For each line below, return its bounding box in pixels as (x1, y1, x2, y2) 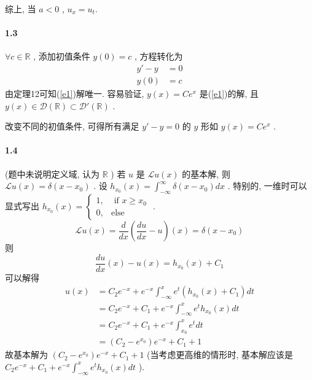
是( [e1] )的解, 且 (199, 87, 259, 100)
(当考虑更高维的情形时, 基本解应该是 (147, 348, 294, 361)
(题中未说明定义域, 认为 (5, 167, 99, 180)
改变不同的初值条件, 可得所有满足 (5, 120, 139, 133)
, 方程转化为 (135, 50, 183, 63)
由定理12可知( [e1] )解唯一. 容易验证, (5, 87, 144, 100)
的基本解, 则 (182, 167, 230, 180)
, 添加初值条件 (33, 50, 90, 63)
